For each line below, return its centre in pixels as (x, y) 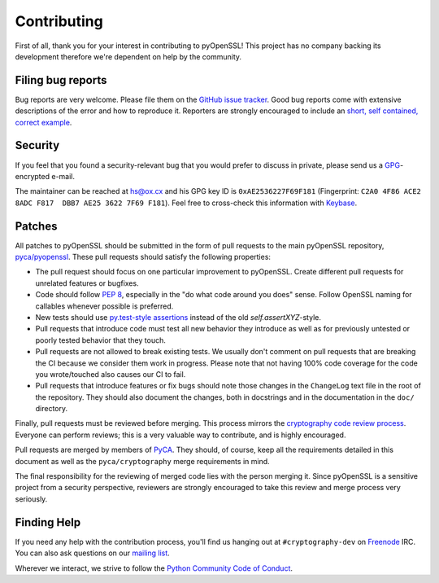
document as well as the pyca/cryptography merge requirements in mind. (142, 461)
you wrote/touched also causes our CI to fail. (111, 374)
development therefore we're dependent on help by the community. (128, 56)
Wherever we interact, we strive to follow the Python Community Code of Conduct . (154, 568)
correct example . (43, 122)
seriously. (31, 499)
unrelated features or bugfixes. (87, 283)
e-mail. (63, 176)
